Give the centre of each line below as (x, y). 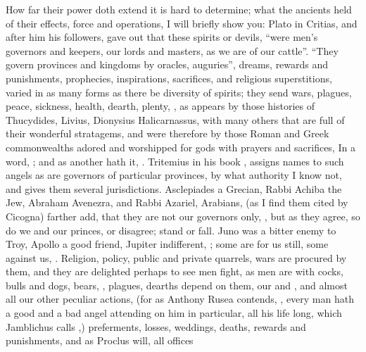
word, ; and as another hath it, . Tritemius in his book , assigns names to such (175, 161)
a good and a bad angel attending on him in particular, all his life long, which (174, 313)
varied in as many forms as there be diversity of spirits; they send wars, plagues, (179, 92)
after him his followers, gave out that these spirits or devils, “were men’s (162, 37)
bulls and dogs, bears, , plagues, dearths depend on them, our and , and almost (177, 285)
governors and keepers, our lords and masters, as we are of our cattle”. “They (172, 50)
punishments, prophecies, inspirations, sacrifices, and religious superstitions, (169, 78)
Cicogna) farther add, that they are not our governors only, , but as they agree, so (183, 216)
